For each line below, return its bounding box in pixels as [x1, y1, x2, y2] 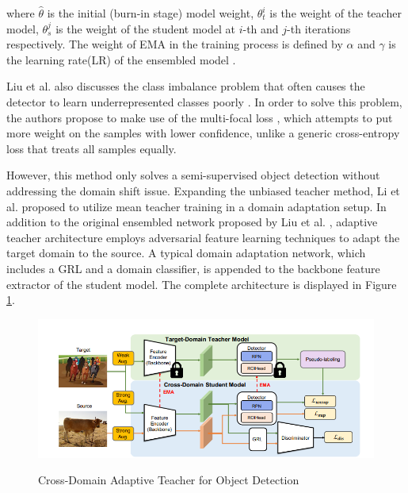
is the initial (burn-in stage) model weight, [47, 5, 254, 21]
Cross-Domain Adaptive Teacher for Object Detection [38, 472, 299, 488]
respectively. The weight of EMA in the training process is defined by [6, 36, 343, 52]
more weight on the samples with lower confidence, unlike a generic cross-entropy [6, 125, 400, 141]
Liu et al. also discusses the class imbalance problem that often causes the [6, 78, 365, 94]
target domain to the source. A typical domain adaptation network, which [6, 245, 366, 261]
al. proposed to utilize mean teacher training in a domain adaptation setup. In [6, 198, 387, 214]
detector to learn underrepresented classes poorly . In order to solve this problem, [6, 93, 402, 110]
